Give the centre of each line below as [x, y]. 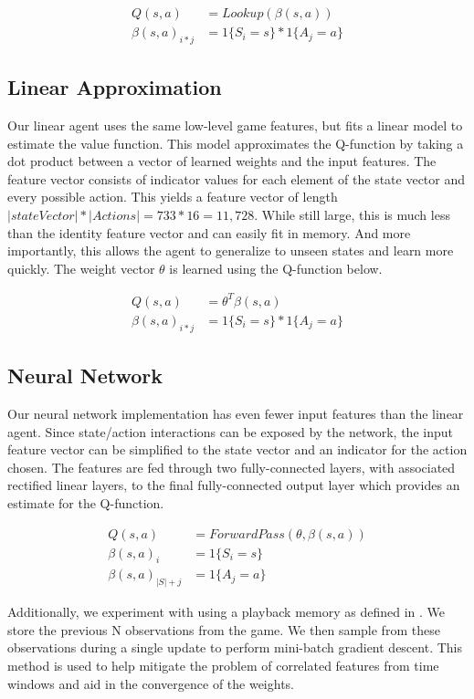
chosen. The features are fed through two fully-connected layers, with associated [232, 467]
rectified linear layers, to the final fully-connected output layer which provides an [234, 485]
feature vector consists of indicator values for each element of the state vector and [237, 178]
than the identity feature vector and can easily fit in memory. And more [209, 232]
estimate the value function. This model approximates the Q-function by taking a [236, 143]
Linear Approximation [115, 87]
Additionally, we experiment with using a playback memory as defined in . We [226, 612]
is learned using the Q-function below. [276, 268]
